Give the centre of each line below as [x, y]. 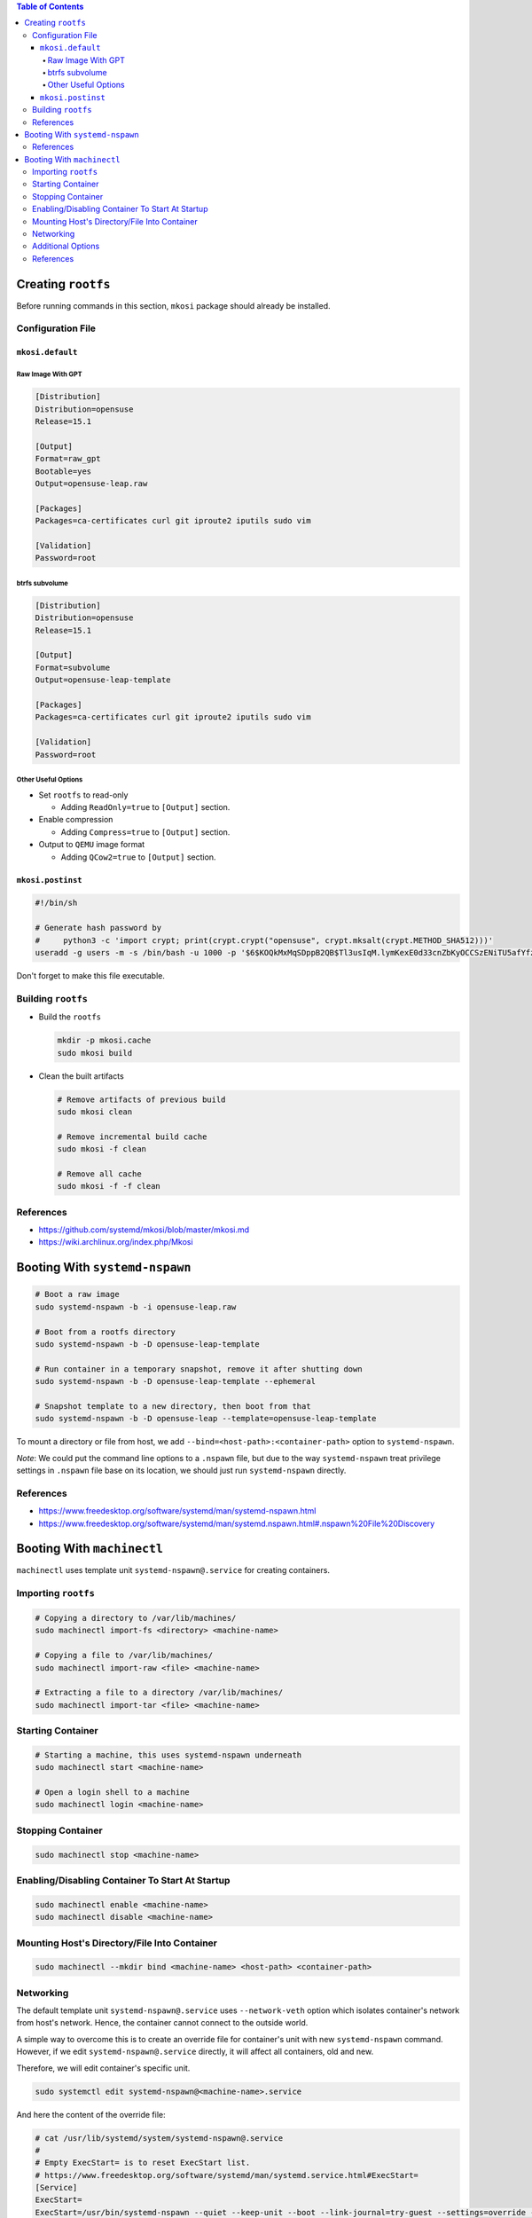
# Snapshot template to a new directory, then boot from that [173, 1406]
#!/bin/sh [56, 903]
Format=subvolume [73, 667]
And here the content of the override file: [91, 2114]
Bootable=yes [63, 471]
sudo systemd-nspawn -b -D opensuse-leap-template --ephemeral [176, 1381]
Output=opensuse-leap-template [103, 680]
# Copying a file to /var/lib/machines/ [124, 1656]
